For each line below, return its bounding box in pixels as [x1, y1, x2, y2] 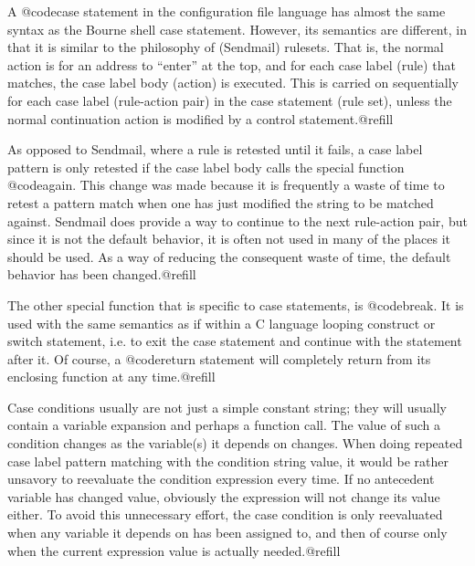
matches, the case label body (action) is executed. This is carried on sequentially [7, 73, 459, 92]
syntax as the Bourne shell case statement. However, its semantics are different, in [7, 19, 467, 38]
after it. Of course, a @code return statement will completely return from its [7, 349, 431, 368]
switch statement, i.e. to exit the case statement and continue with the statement [7, 331, 462, 351]
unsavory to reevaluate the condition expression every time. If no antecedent [7, 469, 435, 488]
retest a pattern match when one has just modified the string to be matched [7, 193, 434, 212]
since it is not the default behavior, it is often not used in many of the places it [7, 229, 450, 248]
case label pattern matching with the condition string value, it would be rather [7, 451, 449, 470]
